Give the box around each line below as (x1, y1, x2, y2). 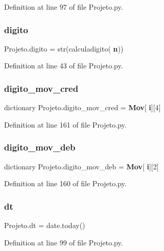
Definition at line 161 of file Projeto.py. (4, 119, 127, 130)
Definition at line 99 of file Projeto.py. (4, 237, 123, 247)
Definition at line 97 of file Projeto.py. (4, 2, 123, 12)
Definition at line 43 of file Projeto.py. (4, 60, 123, 71)
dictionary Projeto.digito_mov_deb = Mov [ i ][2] (4, 161, 159, 171)
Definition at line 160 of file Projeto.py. (4, 178, 127, 189)
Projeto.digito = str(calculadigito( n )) (4, 43, 124, 54)
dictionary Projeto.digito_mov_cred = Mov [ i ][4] (4, 102, 161, 113)
